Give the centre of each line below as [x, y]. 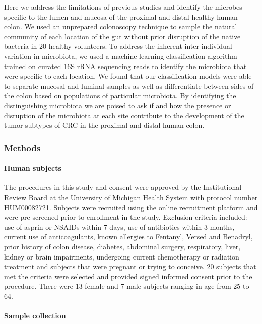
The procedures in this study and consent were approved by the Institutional [123, 187]
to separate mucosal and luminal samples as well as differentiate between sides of [129, 85]
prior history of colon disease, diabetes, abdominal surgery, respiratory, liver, [122, 246]
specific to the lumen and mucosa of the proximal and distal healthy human [121, 16]
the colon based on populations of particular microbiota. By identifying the [120, 95]
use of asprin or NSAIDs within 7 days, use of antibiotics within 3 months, [119, 226]
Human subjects [33, 168]
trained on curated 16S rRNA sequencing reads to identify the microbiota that [125, 66]
